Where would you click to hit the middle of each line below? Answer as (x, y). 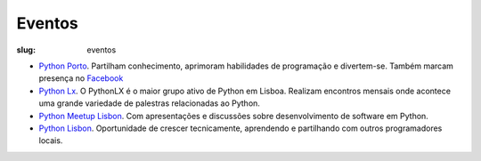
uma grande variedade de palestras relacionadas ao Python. (149, 103)
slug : (26, 50)
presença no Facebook (81, 78)
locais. (51, 141)
